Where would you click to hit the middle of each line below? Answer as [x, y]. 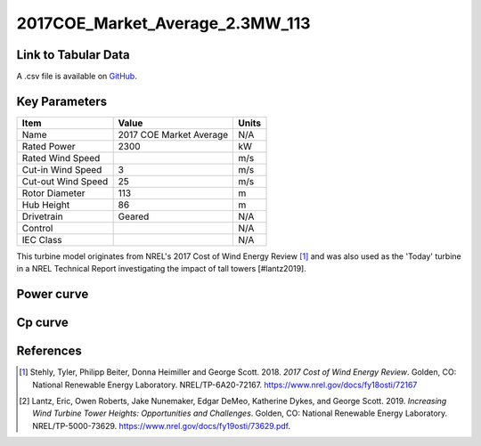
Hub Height [46, 205]
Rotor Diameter [53, 193]
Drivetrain [42, 216]
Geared [134, 216]
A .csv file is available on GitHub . [77, 77]
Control [37, 228]
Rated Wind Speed [61, 158]
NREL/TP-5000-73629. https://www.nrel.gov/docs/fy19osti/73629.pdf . [162, 426]
